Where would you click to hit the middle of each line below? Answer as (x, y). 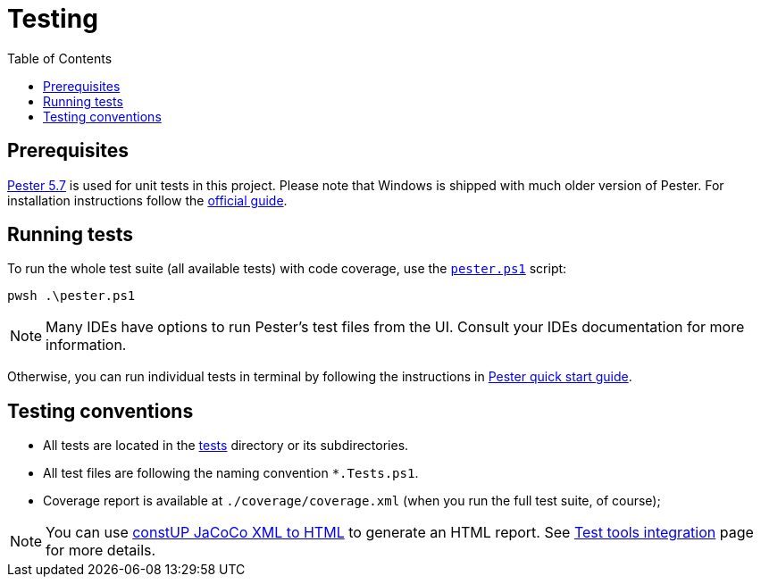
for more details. (101, 551)
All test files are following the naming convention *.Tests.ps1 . (231, 473)
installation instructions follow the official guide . (147, 200)
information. (86, 345)
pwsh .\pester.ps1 (71, 296)
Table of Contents (60, 58)
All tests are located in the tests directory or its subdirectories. (226, 446)
